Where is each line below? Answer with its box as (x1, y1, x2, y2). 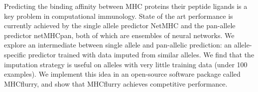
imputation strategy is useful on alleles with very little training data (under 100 (4, 59, 248, 69)
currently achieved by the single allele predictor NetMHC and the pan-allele (4, 20, 236, 31)
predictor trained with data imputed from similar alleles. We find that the (28, 49, 255, 59)
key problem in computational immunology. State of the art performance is (4, 10, 233, 21)
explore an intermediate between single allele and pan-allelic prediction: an (4, 40, 232, 50)
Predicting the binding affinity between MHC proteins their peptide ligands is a (4, 1, 248, 11)
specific (4, 49, 26, 59)
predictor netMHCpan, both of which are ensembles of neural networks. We (4, 30, 235, 40)
